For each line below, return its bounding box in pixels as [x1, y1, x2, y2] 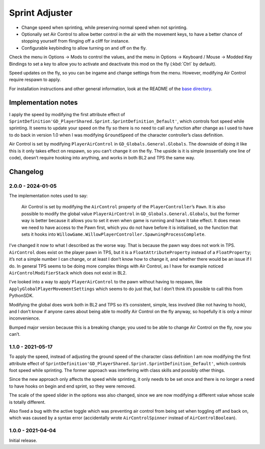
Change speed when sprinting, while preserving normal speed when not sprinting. [21, 25, 188, 30]
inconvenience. [9, 315, 40, 321]
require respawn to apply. [9, 76, 61, 83]
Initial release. [9, 437, 37, 443]
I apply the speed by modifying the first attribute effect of [9, 111, 125, 117]
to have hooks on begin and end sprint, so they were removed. [9, 383, 136, 389]
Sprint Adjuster [9, 7, 73, 18]
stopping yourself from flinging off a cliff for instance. [21, 38, 130, 44]
